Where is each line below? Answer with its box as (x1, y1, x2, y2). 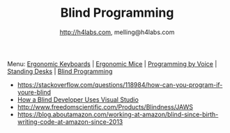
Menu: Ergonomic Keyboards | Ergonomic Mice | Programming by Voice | (7, 59, 217, 68)
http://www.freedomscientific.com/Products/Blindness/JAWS (17, 102, 194, 111)
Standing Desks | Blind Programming (7, 67, 113, 75)
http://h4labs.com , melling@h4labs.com (59, 28, 175, 36)
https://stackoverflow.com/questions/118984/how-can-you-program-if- (17, 80, 223, 88)
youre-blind (17, 88, 51, 96)
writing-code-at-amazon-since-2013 (17, 117, 123, 126)
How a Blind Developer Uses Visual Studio (17, 95, 139, 104)
